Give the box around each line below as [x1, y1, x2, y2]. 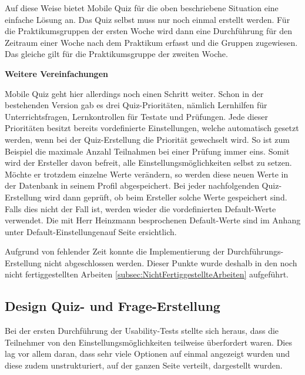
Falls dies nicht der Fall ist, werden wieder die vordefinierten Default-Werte [5, 202, 276, 215]
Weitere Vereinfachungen [5, 67, 108, 79]
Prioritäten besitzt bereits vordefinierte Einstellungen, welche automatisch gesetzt [5, 122, 299, 134]
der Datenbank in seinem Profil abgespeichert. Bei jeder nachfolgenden [5, 179, 259, 192]
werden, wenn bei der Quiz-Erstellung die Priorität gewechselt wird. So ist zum [5, 133, 290, 145]
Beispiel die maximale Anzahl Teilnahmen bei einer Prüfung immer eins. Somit [5, 145, 290, 157]
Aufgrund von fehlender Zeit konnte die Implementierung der [5, 245, 224, 257]
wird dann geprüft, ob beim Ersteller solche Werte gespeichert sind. [44, 190, 287, 203]
